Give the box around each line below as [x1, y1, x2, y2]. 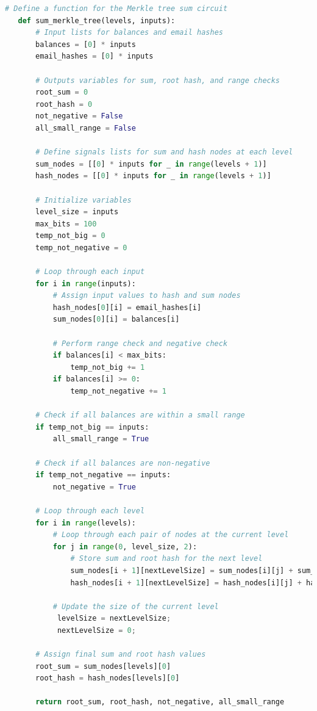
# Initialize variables [35, 195, 132, 204]
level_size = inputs [35, 208, 119, 217]
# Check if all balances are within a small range [35, 411, 245, 420]
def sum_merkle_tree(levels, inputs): [18, 16, 176, 25]
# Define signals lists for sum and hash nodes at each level [35, 148, 293, 157]
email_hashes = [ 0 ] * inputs [35, 52, 154, 61]
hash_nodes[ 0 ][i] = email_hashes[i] [52, 303, 202, 312]
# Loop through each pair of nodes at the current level [52, 530, 289, 540]
